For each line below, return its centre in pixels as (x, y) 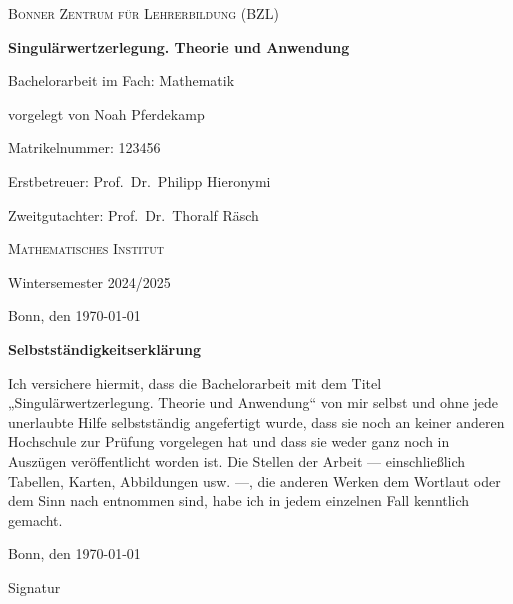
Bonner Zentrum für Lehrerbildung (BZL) (143, 13)
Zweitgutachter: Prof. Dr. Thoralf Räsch (133, 214)
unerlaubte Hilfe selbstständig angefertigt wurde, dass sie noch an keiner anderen (256, 421)
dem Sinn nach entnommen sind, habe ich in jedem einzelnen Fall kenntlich (239, 500)
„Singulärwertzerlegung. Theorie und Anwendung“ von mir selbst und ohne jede (253, 402)
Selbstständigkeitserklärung (105, 348)
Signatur (34, 586)
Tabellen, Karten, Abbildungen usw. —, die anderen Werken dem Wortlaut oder (254, 480)
